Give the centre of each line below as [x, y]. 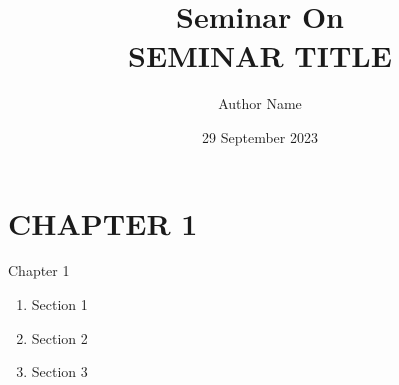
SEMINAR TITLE [260, 55]
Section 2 [59, 337]
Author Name [260, 103]
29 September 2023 [260, 136]
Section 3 [59, 371]
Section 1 [59, 304]
